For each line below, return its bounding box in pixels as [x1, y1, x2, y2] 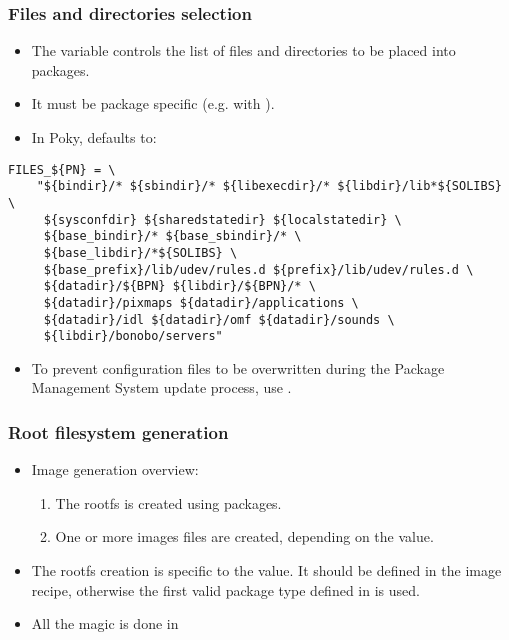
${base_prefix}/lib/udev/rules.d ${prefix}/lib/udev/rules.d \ [43, 262, 474, 277]
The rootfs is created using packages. [55, 492, 282, 513]
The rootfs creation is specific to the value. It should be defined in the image [31, 560, 502, 580]
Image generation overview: [31, 459, 199, 480]
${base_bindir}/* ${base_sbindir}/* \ [43, 229, 302, 244]
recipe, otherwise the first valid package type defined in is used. [31, 579, 420, 600]
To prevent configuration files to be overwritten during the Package [31, 357, 445, 378]
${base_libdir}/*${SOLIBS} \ [43, 245, 238, 260]
